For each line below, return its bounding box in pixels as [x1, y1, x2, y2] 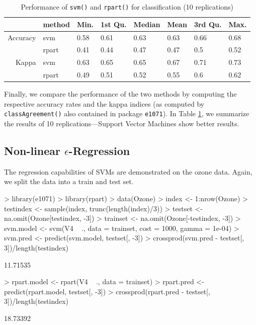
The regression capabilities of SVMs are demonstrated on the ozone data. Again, [4, 166, 252, 177]
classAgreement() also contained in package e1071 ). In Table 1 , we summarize [4, 108, 249, 119]
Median [133, 19, 160, 29]
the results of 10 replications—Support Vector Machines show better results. [4, 118, 239, 128]
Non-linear [4, 142, 61, 158]
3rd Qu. [194, 19, 222, 29]
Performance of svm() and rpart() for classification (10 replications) [21, 2, 234, 12]
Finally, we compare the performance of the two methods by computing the [4, 89, 237, 99]
